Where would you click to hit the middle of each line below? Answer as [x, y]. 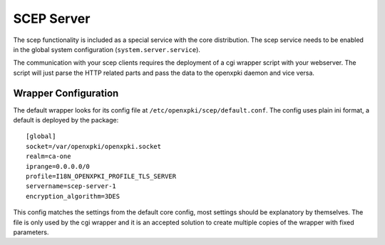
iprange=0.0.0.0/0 [58, 166]
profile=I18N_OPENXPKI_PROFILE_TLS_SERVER [101, 176]
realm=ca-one [48, 156]
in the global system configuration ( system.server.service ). [107, 49]
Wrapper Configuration [66, 93]
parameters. [31, 232]
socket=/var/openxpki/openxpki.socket [94, 146]
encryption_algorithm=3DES [73, 196]
